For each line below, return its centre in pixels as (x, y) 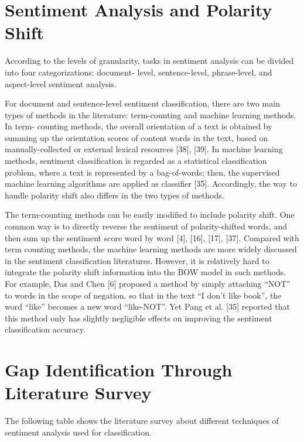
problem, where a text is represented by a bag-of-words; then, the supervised (142, 172)
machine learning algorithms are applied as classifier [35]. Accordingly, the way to (151, 184)
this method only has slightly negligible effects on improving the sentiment (139, 318)
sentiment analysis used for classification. (78, 432)
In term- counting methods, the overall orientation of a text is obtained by (139, 126)
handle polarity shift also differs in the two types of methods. (115, 195)
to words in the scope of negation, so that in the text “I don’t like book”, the (143, 295)
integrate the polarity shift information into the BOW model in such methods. (146, 272)
